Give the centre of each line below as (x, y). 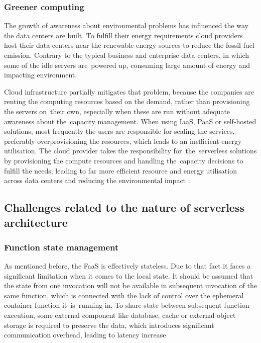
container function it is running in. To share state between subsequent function (127, 305)
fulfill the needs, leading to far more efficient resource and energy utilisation (120, 170)
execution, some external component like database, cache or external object (120, 315)
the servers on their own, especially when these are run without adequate (117, 111)
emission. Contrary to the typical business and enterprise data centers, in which (126, 55)
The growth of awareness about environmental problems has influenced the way (126, 25)
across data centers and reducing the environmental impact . (97, 180)
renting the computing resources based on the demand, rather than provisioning (127, 101)
